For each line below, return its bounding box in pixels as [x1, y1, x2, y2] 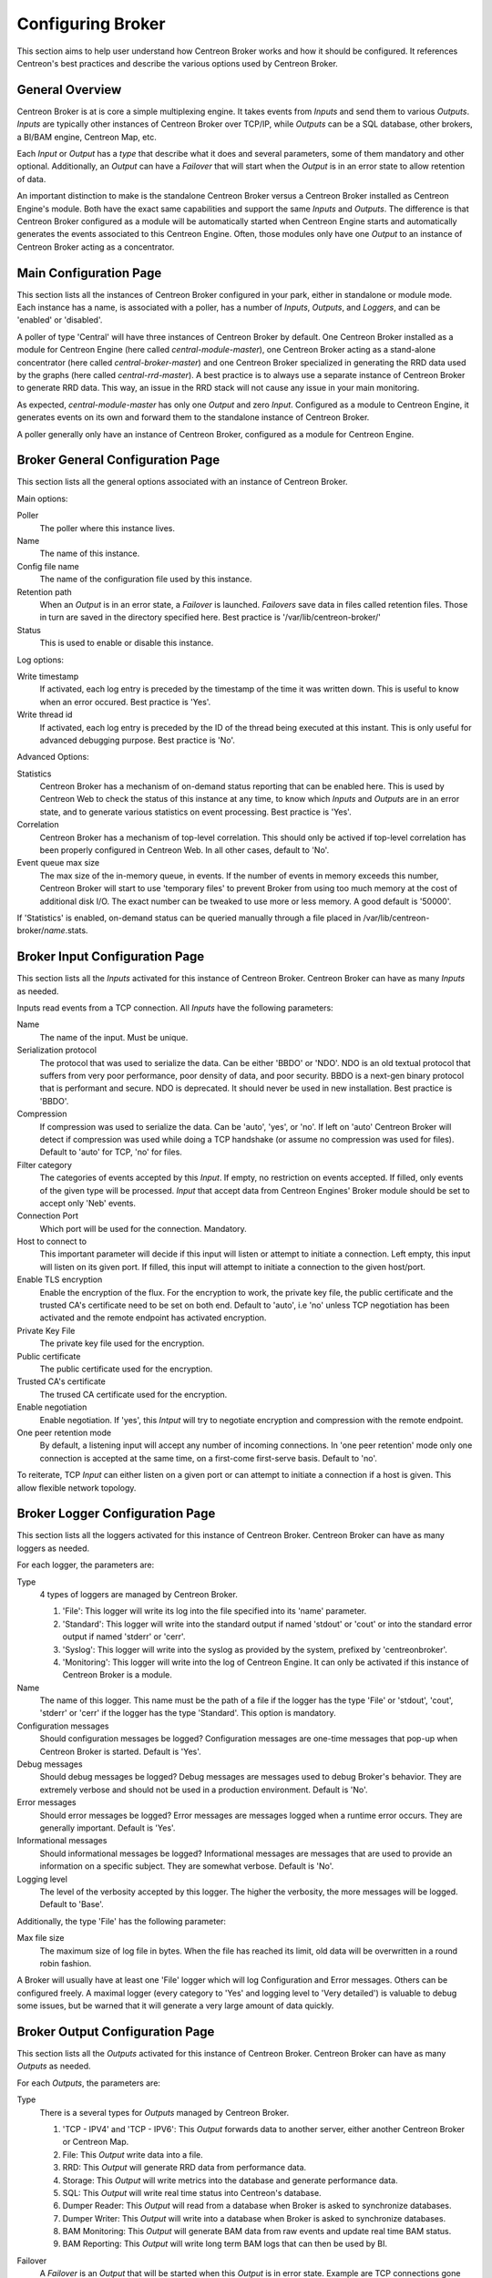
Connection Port [16, 1210, 79, 1221]
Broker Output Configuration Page [16, 2024, 215, 2039]
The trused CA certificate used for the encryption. [39, 1389, 228, 1400]
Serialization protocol [16, 1044, 97, 1056]
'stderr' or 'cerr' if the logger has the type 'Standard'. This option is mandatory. [39, 1708, 336, 1719]
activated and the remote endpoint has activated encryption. [39, 1312, 267, 1323]
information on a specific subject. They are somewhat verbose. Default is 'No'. [39, 1861, 334, 1872]
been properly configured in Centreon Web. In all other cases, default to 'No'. [39, 845, 330, 856]
